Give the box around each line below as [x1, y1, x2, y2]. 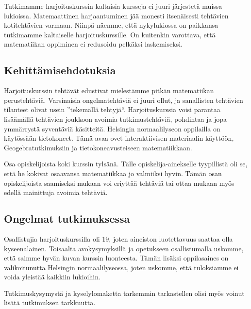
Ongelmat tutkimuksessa [4, 211, 130, 226]
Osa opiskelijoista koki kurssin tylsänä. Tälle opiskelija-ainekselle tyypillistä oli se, [4, 159, 248, 169]
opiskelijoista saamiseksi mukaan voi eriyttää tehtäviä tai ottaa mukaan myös [4, 178, 234, 188]
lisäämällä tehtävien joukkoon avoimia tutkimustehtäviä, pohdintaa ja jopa [4, 114, 227, 124]
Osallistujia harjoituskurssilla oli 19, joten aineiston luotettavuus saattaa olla [4, 233, 233, 244]
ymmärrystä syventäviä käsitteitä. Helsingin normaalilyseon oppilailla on [4, 123, 220, 133]
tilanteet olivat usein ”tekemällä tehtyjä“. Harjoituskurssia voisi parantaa [4, 104, 220, 114]
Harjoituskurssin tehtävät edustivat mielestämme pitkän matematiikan [4, 85, 214, 96]
